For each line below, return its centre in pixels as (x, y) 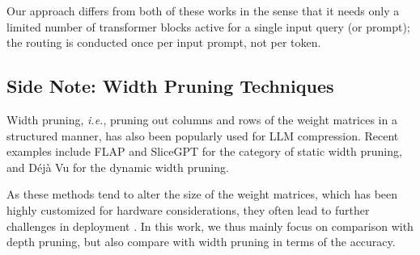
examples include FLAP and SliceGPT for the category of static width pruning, (204, 151)
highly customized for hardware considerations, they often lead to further (188, 209)
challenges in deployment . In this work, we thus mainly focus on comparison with (210, 226)
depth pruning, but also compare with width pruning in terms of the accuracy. (201, 242)
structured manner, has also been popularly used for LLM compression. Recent (203, 135)
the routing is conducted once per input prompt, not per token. (164, 42)
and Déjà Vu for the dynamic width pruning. (118, 167)
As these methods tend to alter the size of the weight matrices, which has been (202, 194)
